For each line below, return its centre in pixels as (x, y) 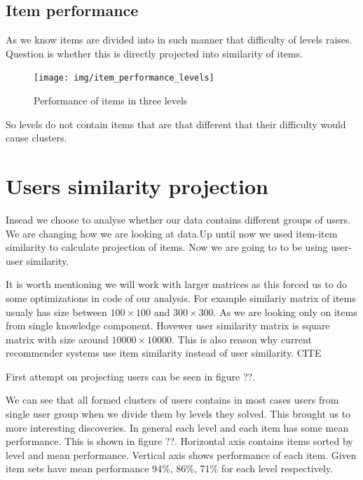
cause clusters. (36, 138)
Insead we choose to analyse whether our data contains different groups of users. (178, 219)
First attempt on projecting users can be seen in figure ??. (131, 376)
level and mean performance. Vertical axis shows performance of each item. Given (181, 454)
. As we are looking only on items (285, 311)
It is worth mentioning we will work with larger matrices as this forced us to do (177, 284)
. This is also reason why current (242, 339)
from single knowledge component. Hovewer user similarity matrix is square (168, 325)
